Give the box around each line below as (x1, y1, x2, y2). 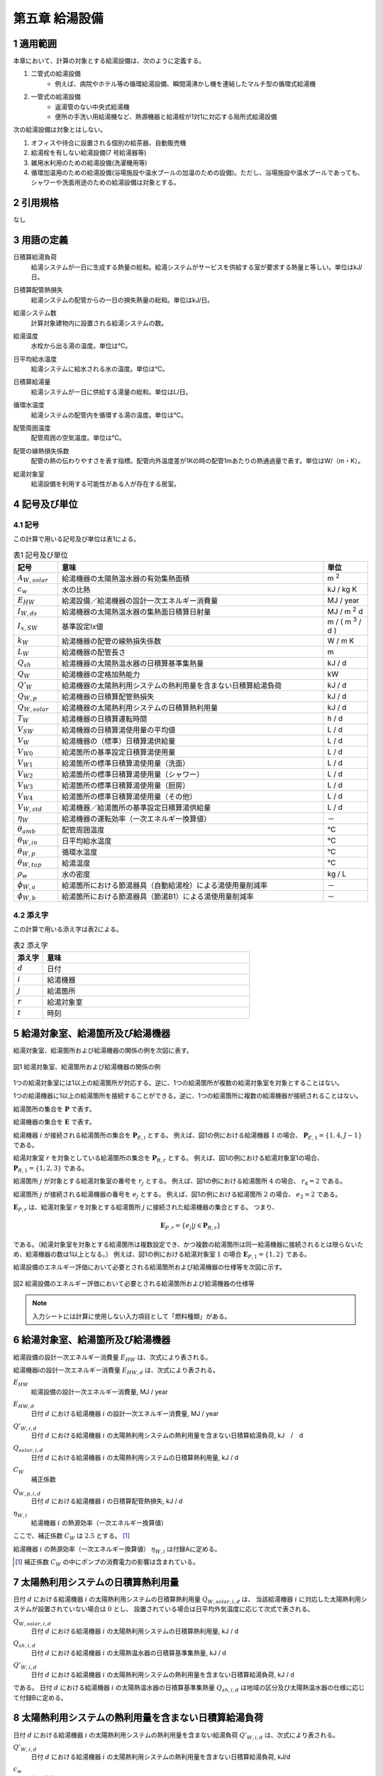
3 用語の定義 (13, 234, 69, 247)
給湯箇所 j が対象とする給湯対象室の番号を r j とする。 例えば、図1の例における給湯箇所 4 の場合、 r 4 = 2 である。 (13, 1176, 347, 1186)
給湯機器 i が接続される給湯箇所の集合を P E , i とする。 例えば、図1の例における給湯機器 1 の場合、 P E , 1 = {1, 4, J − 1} (13, 1130, 362, 1141)
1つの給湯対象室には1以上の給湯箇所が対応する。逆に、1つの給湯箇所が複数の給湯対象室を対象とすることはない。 (13, 1078, 344, 1087)
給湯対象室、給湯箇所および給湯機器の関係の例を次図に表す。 (13, 1046, 193, 1055)
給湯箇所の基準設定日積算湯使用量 (61, 747, 176, 757)
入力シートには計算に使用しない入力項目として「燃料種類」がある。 (32, 1311, 231, 1321)
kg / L (327, 869, 347, 879)
